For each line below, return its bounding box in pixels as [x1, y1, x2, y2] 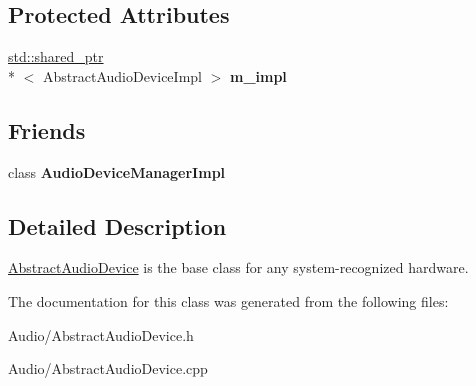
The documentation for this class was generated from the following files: [8, 290, 449, 311]
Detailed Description [8, 210, 227, 241]
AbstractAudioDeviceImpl [42, 65, 202, 86]
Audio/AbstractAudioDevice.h [8, 324, 194, 345]
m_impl [229, 65, 287, 86]
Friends [8, 114, 86, 145]
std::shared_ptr [8, 46, 104, 67]
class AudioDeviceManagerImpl [8, 161, 226, 182]
